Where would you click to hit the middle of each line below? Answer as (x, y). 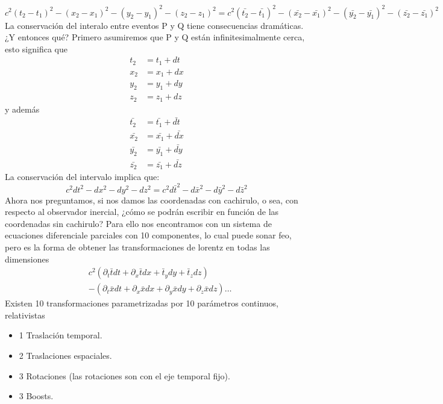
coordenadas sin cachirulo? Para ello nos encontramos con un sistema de (138, 223)
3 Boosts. (36, 396)
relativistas (25, 315)
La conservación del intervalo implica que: (82, 177)
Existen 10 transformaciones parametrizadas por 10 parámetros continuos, (142, 303)
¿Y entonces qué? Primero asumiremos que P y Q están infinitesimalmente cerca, (155, 37)
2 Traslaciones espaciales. (65, 356)
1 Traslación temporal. (61, 335)
